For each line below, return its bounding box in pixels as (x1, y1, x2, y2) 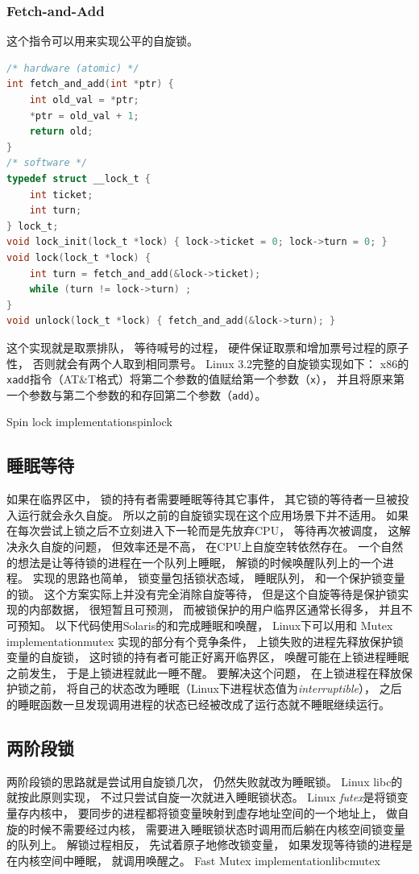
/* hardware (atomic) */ (6, 62, 139, 74)
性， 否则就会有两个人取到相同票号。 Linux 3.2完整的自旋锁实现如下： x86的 (6, 354, 409, 371)
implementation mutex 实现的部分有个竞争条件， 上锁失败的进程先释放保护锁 (6, 632, 404, 649)
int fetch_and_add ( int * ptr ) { (6, 78, 174, 90)
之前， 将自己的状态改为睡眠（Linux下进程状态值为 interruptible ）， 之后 (28, 680, 402, 697)
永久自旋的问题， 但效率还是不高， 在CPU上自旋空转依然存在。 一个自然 (17, 537, 404, 554)
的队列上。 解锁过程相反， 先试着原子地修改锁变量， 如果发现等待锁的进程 (6, 836, 401, 853)
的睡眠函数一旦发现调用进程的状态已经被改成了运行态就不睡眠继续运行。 (6, 695, 390, 712)
